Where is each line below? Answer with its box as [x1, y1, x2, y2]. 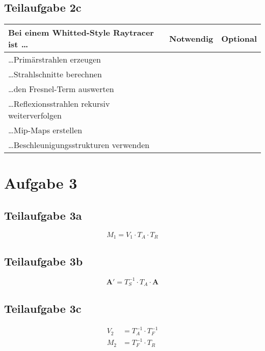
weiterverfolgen [8, 109, 62, 122]
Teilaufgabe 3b [4, 253, 83, 269]
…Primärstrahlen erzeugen [8, 53, 101, 66]
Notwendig [169, 32, 214, 44]
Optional [221, 32, 257, 44]
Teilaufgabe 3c [4, 300, 82, 316]
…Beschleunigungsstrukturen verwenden [8, 139, 150, 151]
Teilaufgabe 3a [4, 207, 82, 223]
